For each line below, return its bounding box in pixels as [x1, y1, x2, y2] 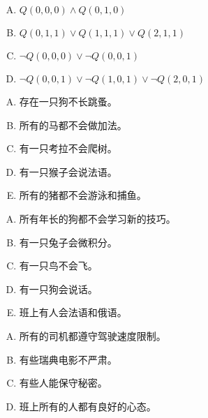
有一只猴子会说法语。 [19, 164, 117, 179]
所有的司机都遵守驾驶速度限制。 [19, 328, 166, 343]
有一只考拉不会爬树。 [19, 141, 117, 156]
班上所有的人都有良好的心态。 [19, 398, 156, 413]
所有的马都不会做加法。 [19, 117, 127, 132]
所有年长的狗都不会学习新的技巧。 [19, 211, 176, 225]
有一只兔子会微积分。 [19, 234, 117, 249]
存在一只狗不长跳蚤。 [19, 94, 117, 108]
